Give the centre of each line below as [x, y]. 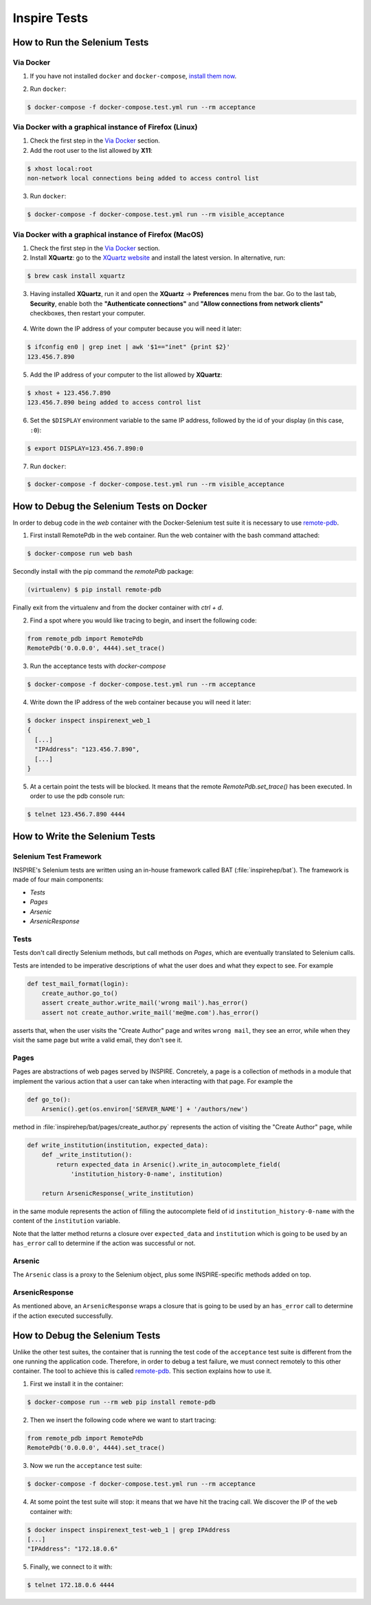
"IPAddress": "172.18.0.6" [72, 1549]
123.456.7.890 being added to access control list [114, 402]
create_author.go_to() [80, 993]
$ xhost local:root [60, 168]
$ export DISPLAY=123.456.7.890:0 [85, 448]
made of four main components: [58, 880]
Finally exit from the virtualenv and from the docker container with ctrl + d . [118, 608]
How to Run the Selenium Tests [81, 42]
